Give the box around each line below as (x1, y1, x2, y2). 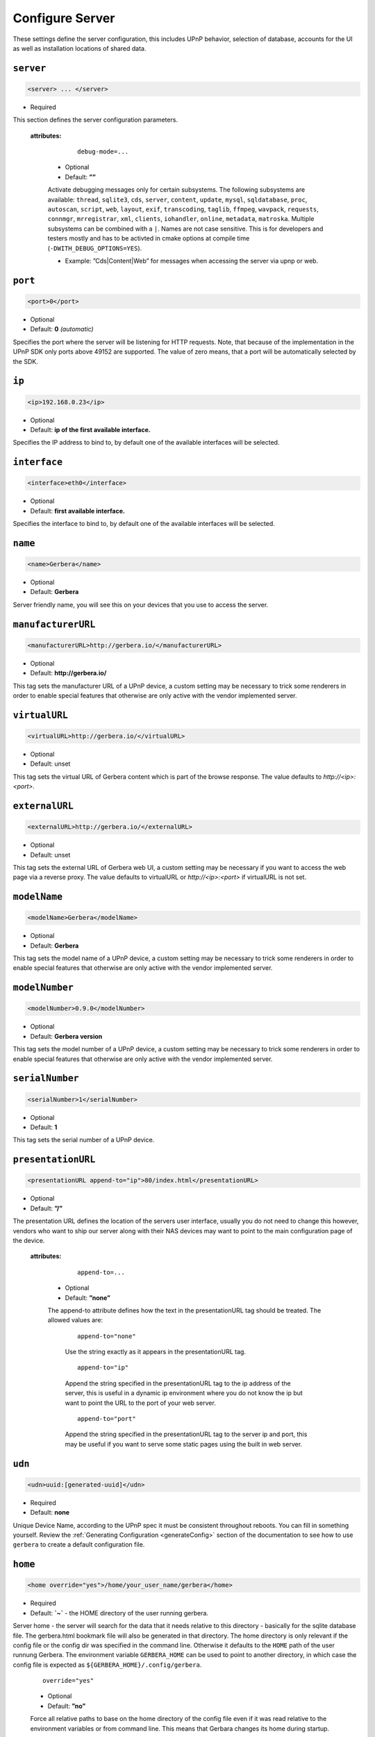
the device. (12, 1236, 45, 1244)
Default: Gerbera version (30, 1032, 103, 1040)
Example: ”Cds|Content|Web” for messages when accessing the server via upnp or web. (65, 257, 319, 265)
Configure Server (12, 10, 115, 26)
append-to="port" (77, 1415, 136, 1423)
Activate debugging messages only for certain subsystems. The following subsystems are (47, 186, 306, 194)
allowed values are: (47, 1316, 103, 1324)
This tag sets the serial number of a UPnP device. (12, 1136, 155, 1144)
